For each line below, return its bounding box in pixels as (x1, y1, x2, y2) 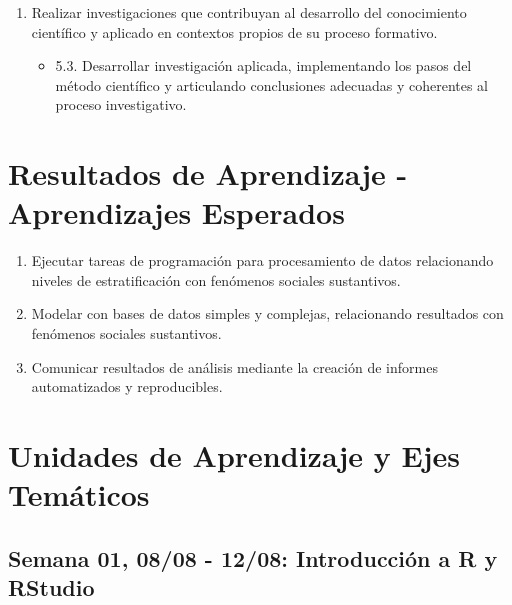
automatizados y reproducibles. (31, 376, 223, 397)
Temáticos (8, 474, 150, 515)
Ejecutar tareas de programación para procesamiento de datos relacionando (31, 250, 494, 271)
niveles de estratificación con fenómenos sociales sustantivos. (31, 269, 401, 290)
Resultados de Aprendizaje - (8, 153, 408, 194)
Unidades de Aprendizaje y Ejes (8, 435, 460, 476)
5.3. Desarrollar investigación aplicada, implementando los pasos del (55, 55, 472, 76)
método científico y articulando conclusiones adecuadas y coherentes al (55, 74, 489, 95)
